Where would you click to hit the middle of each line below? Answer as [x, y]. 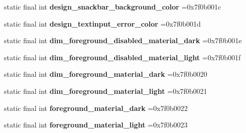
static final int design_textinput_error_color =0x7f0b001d [102, 23]
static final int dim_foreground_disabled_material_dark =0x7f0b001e [123, 40]
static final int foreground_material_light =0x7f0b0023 [96, 125]
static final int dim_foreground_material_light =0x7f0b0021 [106, 91]
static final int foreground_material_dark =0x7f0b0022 [96, 108]
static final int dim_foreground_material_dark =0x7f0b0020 [106, 74]
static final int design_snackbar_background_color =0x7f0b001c [113, 7]
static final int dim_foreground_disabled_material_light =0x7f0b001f [122, 57]
